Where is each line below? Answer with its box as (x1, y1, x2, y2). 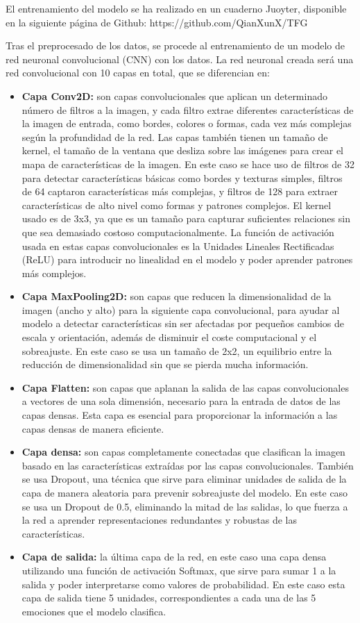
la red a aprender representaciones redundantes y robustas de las (22, 513, 298, 527)
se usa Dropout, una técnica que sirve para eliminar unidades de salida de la (22, 472, 347, 486)
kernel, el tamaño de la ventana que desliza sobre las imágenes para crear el (22, 143, 344, 158)
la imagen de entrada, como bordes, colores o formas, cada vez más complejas (22, 116, 352, 131)
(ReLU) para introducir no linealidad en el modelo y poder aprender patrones (22, 252, 353, 267)
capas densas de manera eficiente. (22, 421, 164, 435)
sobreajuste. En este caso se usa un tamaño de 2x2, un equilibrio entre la (22, 343, 332, 358)
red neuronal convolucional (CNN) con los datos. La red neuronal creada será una (6, 51, 354, 66)
